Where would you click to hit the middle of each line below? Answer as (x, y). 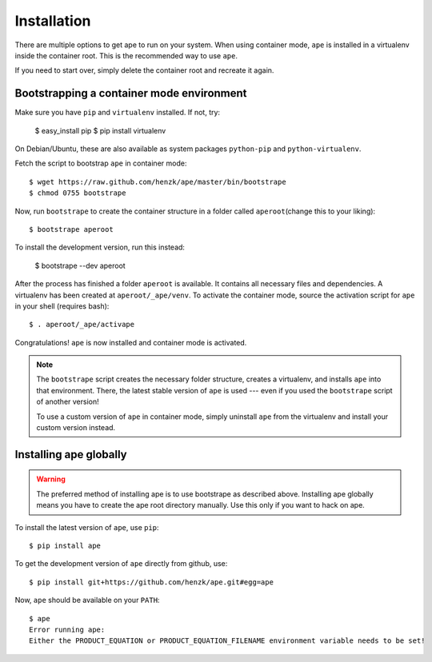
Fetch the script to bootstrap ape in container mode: (101, 163)
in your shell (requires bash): (62, 306)
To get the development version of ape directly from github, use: (121, 564)
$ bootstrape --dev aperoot (80, 265)
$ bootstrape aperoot (71, 229)
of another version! (68, 402)
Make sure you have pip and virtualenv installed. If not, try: (117, 113)
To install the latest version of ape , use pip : (87, 527)
